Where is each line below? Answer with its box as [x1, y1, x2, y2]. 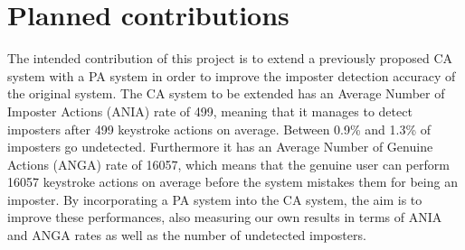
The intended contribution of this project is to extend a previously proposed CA [7, 49, 453, 68]
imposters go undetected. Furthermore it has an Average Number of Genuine [7, 137, 433, 156]
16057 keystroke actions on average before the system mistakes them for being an [7, 172, 458, 191]
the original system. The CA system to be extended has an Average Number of [7, 84, 445, 103]
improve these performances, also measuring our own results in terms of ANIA [7, 208, 442, 227]
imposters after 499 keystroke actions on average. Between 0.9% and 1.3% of [7, 119, 432, 138]
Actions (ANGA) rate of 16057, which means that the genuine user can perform [7, 154, 450, 173]
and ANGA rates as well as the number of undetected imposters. [7, 226, 366, 245]
